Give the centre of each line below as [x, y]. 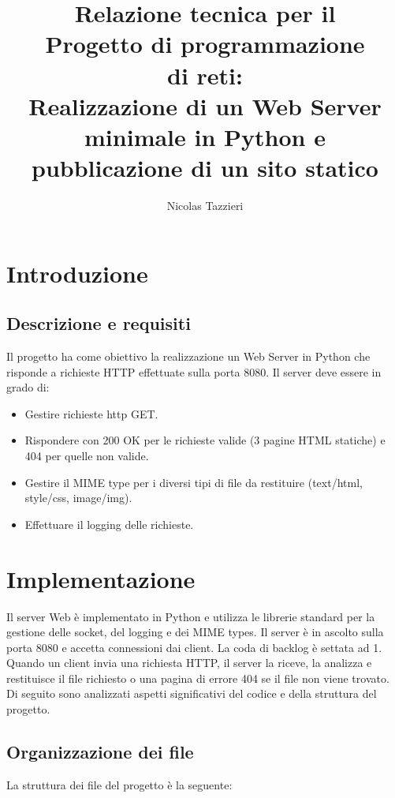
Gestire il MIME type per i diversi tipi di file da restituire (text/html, [194, 482]
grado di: [28, 387]
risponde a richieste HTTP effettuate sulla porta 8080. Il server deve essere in [194, 371]
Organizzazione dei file [100, 752]
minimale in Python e [205, 136]
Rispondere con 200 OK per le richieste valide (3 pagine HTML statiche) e [205, 440]
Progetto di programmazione [205, 44]
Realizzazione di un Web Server [205, 105]
